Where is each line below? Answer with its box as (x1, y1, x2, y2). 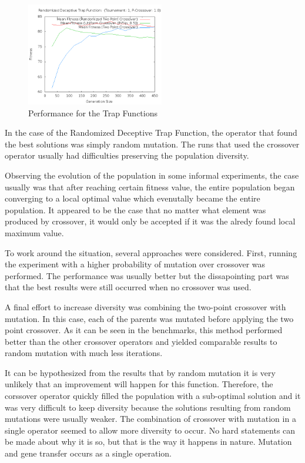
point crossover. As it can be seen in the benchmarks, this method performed (5, 324, 283, 336)
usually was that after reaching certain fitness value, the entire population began (5, 180, 295, 193)
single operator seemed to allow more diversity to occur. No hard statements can (5, 424, 296, 436)
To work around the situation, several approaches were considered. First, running (5, 246, 297, 259)
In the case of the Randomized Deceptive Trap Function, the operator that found (5, 126, 297, 139)
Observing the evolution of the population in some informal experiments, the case (5, 169, 299, 181)
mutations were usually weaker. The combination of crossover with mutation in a (5, 412, 296, 425)
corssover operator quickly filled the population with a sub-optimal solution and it (5, 390, 301, 402)
